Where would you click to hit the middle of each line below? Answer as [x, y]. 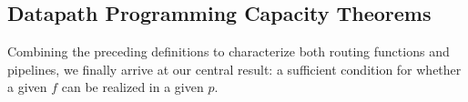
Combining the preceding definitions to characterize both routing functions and [229, 51]
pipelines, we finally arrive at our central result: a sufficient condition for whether [234, 69]
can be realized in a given [132, 87]
